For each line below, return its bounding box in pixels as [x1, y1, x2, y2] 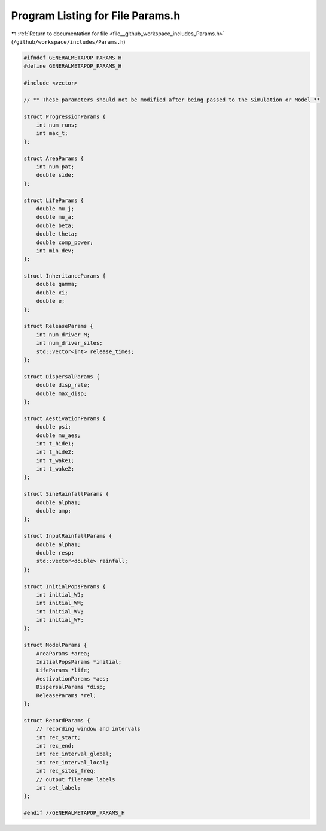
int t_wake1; [36, 457, 75, 464]
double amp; [36, 507, 72, 514]
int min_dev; [36, 247, 75, 254]
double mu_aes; [36, 432, 81, 439]
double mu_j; [36, 205, 75, 212]
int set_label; [36, 784, 81, 791]
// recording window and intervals [36, 725, 141, 733]
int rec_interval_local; [36, 759, 109, 766]
